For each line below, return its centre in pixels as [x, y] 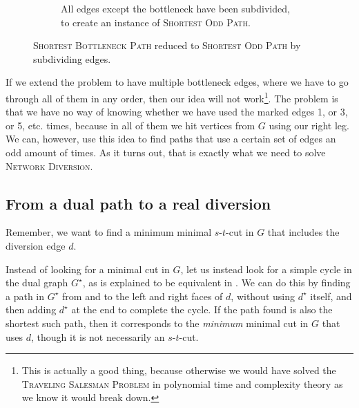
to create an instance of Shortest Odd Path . [156, 22]
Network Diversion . [49, 166]
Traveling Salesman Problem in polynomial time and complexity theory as [182, 383]
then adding [31, 309]
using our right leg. [309, 125]
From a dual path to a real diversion [138, 203]
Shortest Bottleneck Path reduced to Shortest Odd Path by [167, 45]
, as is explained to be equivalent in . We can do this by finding [216, 282]
